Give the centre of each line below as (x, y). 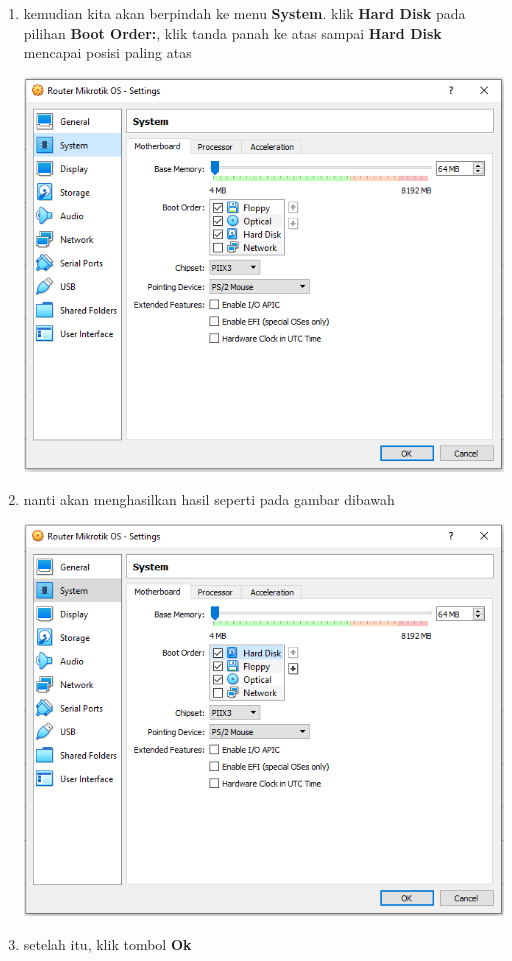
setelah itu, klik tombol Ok (107, 943)
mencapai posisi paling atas (107, 52)
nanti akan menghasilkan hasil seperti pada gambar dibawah (209, 499)
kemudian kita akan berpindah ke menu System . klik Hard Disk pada (244, 13)
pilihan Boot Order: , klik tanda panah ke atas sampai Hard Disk (232, 32)
